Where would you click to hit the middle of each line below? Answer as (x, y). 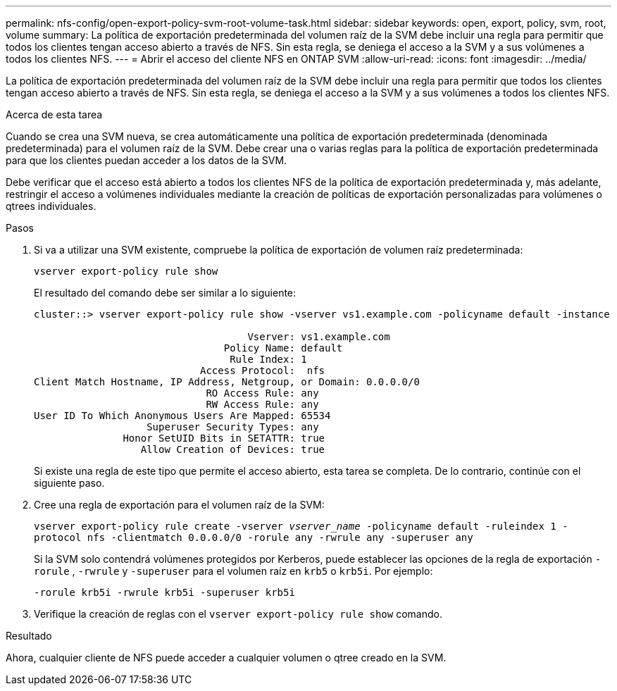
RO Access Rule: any (262, 393)
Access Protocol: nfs (263, 371)
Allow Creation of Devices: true (233, 449)
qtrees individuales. (51, 206)
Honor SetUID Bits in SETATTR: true (224, 438)
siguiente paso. (69, 483)
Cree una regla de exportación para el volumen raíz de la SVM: (179, 505)
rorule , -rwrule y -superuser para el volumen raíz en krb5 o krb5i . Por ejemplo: (233, 571)
